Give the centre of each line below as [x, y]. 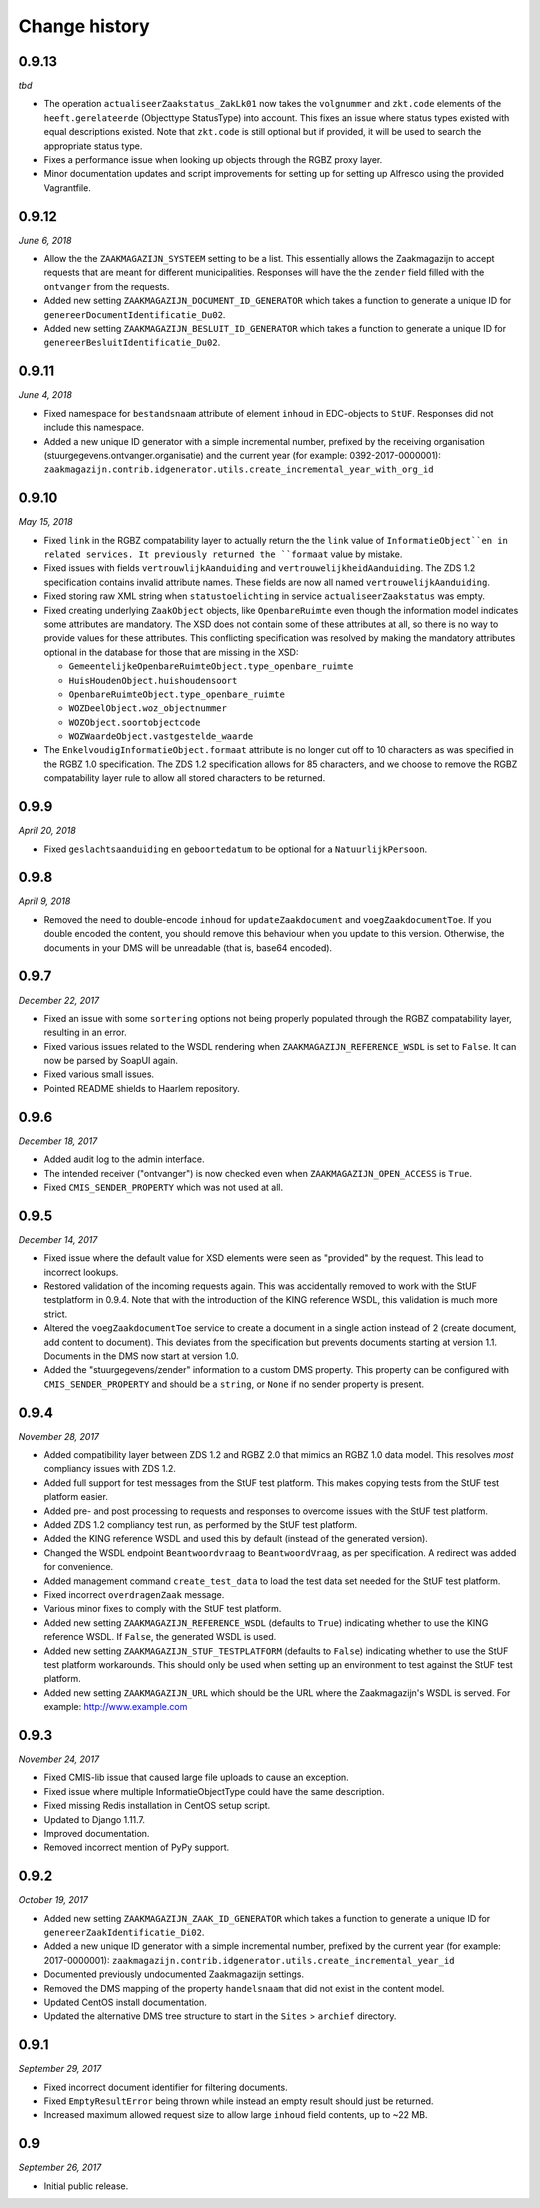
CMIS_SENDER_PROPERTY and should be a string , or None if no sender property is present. [234, 1384]
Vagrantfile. [67, 187]
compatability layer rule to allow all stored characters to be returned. [184, 778]
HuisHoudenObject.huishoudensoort [153, 680]
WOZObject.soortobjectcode [134, 722]
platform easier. [76, 1497]
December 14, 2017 [58, 1239]
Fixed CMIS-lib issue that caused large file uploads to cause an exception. [196, 1777]
